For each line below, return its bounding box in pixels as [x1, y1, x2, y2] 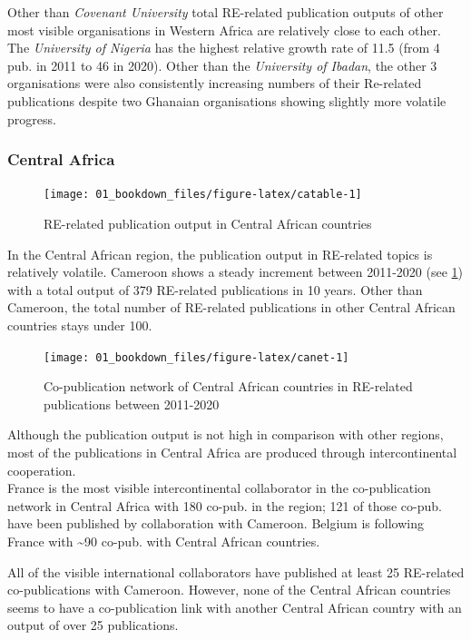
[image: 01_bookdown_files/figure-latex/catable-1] [44, 188, 362, 202]
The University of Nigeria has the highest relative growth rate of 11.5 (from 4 [7, 38, 440, 57]
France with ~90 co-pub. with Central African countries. [7, 532, 320, 550]
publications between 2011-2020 [44, 394, 220, 413]
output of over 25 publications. [7, 615, 179, 635]
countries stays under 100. [7, 316, 152, 334]
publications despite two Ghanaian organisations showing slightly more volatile [7, 91, 446, 110]
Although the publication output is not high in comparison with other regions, [7, 425, 444, 444]
